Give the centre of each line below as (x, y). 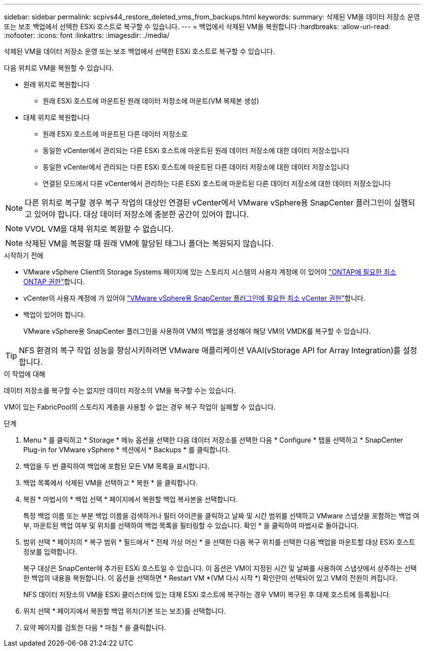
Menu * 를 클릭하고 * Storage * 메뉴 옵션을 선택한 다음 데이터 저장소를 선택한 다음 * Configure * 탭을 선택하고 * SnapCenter (213, 440)
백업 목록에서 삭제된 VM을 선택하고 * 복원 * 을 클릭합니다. (111, 483)
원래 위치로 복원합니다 (57, 84)
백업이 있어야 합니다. (54, 315)
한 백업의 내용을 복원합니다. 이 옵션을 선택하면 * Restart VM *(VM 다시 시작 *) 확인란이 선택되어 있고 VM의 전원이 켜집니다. (210, 578)
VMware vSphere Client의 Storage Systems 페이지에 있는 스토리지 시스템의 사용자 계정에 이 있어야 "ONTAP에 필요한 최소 (210, 272)
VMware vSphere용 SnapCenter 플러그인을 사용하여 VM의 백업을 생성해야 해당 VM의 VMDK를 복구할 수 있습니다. (197, 331)
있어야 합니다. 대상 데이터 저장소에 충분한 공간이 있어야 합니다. (141, 214)
